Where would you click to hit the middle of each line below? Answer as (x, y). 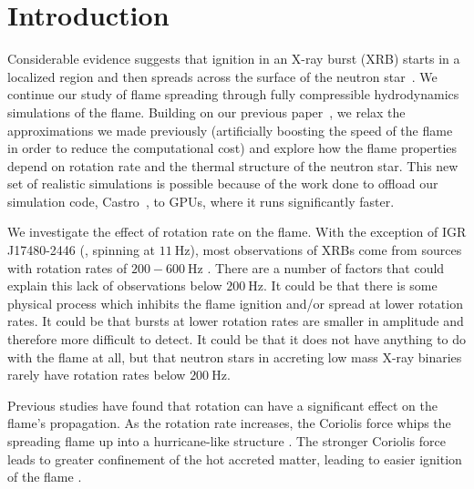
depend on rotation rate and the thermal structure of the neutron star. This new (233, 165)
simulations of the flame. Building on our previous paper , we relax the (206, 112)
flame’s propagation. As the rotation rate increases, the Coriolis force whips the (229, 423)
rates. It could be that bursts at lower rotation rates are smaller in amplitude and (236, 321)
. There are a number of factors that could (326, 267)
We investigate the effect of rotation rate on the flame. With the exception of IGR (237, 232)
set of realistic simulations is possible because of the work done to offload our (223, 183)
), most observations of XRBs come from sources (326, 250)
